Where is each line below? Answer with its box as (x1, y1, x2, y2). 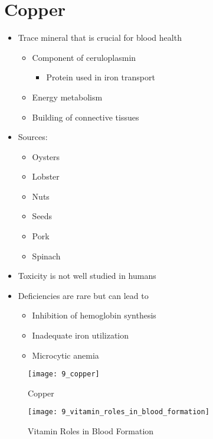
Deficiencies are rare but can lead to (18, 289, 149, 301)
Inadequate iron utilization (32, 329, 129, 342)
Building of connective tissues (32, 110, 139, 123)
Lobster (32, 170, 60, 183)
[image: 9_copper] (28, 370, 100, 379)
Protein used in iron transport (46, 71, 155, 83)
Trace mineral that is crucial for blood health (18, 31, 182, 44)
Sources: (18, 131, 48, 143)
